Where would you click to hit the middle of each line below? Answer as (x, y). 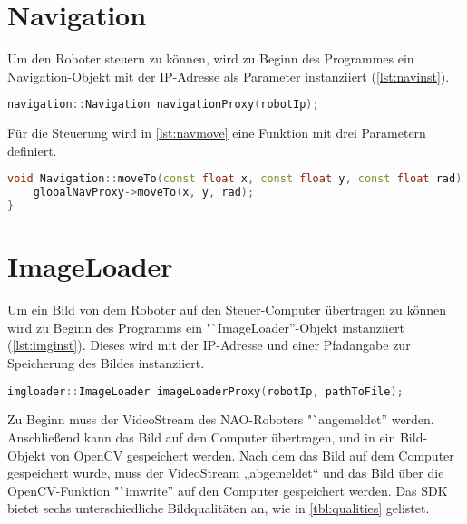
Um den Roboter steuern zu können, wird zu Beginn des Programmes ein (211, 58)
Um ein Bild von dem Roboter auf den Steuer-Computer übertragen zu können (227, 310)
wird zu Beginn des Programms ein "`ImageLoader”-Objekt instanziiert (206, 327)
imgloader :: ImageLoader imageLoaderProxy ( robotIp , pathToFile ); (205, 391)
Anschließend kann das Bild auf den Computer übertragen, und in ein (202, 437)
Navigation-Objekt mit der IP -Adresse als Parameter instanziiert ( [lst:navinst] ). (229, 76)
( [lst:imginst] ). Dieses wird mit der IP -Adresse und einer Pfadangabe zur (209, 345)
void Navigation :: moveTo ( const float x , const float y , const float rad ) (235, 179)
